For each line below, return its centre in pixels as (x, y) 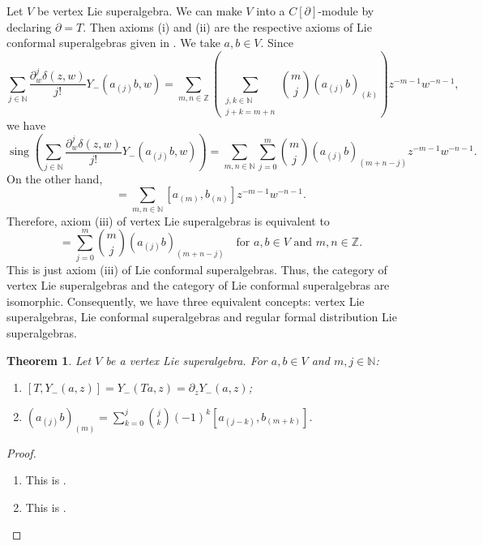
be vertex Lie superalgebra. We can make (139, 11)
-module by (346, 11)
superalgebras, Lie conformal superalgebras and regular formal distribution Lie (202, 317)
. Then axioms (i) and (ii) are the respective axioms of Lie (227, 26)
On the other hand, (55, 178)
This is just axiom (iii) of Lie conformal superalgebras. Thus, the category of (197, 269)
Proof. (21, 452)
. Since (277, 43)
